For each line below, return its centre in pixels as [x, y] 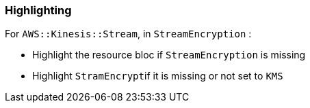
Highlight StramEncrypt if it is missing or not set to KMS [158, 76]
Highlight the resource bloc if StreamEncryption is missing [169, 55]
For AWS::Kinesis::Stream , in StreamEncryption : [128, 34]
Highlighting [38, 10]
